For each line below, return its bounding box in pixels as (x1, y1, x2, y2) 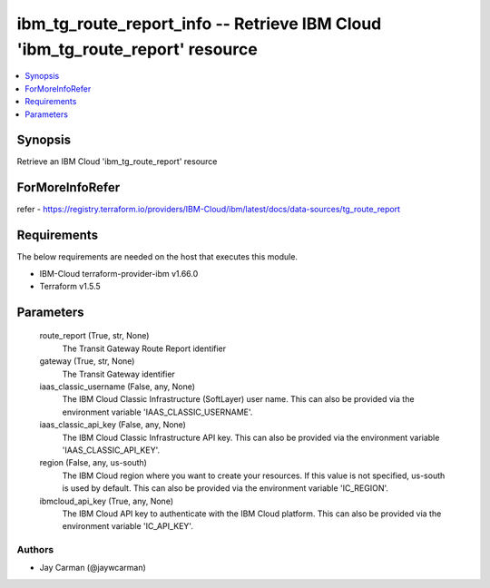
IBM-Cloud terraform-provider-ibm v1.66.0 (39, 268, 199, 279)
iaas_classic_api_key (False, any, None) (39, 419, 186, 430)
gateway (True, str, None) (39, 356, 135, 367)
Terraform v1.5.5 (39, 281, 102, 292)
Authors (16, 544, 54, 556)
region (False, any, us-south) (39, 457, 147, 468)
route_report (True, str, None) (39, 330, 150, 341)
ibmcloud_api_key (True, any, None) (39, 495, 174, 506)
